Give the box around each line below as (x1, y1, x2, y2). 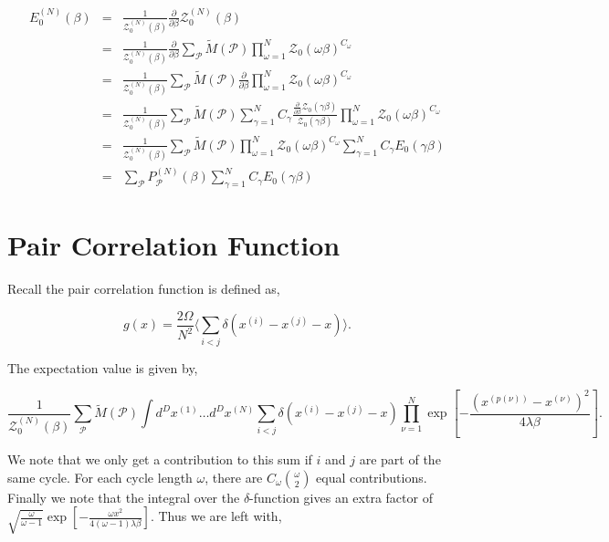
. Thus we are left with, (150, 506, 282, 526)
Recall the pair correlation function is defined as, (7, 279, 280, 298)
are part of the (359, 450, 441, 469)
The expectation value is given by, (7, 358, 198, 377)
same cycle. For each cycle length (7, 467, 193, 486)
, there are (205, 467, 263, 486)
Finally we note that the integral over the (7, 487, 240, 506)
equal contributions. (316, 467, 427, 486)
